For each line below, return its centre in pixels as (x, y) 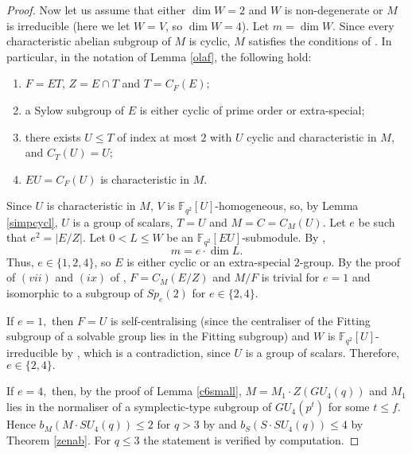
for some (349, 407)
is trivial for (290, 277)
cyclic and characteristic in (312, 136)
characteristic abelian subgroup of (89, 41)
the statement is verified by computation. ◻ (251, 439)
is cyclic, (210, 41)
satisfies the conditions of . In (320, 41)
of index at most (157, 136)
